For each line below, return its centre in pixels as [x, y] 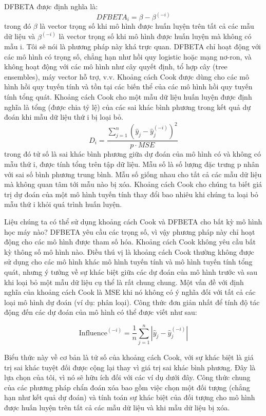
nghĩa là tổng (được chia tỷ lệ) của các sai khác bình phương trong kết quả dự [128, 107]
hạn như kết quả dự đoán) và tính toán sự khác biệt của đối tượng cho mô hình [130, 397]
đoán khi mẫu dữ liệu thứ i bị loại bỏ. [64, 117]
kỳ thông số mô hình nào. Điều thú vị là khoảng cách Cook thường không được [129, 251]
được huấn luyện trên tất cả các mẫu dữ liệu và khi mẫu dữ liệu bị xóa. [117, 407]
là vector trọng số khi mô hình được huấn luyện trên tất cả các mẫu [147, 26]
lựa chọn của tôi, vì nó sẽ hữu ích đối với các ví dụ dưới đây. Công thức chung [127, 377]
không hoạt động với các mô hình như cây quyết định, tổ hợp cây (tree [116, 67]
